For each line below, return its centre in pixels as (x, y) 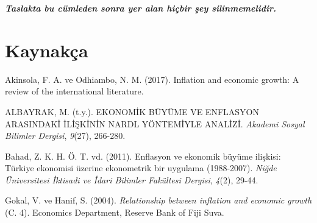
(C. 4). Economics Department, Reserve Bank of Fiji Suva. (115, 212)
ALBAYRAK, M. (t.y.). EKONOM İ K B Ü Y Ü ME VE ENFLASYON (132, 111)
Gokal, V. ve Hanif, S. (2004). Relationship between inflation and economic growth (158, 200)
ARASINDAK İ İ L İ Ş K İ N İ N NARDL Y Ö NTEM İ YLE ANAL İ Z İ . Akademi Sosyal (155, 123)
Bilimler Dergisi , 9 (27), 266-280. (65, 136)
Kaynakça (47, 50)
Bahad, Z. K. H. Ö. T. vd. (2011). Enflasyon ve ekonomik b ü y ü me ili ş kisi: (143, 156)
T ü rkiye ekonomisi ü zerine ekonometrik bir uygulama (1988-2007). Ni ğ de (141, 168)
